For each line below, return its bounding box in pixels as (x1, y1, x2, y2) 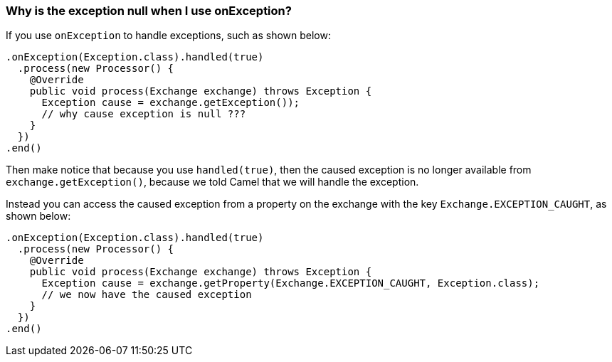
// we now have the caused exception (41, 289, 252, 301)
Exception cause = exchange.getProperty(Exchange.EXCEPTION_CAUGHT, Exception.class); (41, 277, 540, 289)
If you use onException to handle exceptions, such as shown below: (6, 29, 331, 42)
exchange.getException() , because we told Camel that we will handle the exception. (6, 176, 419, 188)
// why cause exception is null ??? (41, 108, 246, 120)
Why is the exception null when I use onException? (6, 4, 292, 18)
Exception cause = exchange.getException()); (41, 97, 300, 109)
